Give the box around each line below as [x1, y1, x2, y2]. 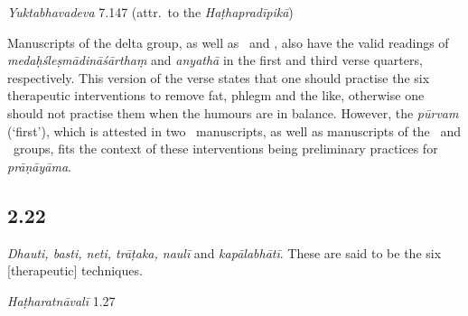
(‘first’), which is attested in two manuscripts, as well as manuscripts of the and [7, 121, 462, 140]
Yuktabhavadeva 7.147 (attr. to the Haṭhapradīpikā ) [7, 3, 294, 21]
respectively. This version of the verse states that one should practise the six [7, 68, 430, 87]
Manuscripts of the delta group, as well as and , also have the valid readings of [7, 33, 449, 51]
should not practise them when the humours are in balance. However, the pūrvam [7, 103, 459, 122]
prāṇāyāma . [7, 156, 71, 175]
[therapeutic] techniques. [7, 261, 143, 280]
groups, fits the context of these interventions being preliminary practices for [13, 139, 438, 158]
